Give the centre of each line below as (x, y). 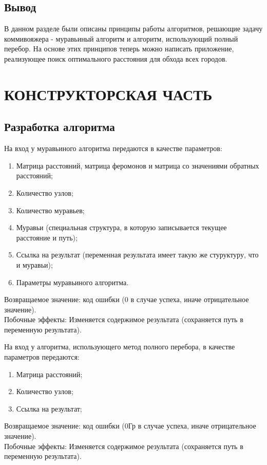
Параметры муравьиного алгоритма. (72, 282)
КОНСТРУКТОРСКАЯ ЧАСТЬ (108, 94)
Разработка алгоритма (60, 127)
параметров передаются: (42, 357)
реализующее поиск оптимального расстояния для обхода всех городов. (116, 58)
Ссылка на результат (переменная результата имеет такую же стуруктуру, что (137, 255)
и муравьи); (34, 264)
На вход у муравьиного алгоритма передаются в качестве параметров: (113, 148)
